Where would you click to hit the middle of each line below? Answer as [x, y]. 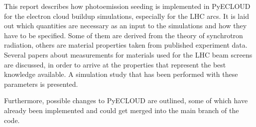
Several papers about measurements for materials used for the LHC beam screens [128, 54]
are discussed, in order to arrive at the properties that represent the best [115, 64]
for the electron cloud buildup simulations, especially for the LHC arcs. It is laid [127, 16]
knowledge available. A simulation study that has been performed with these [121, 74]
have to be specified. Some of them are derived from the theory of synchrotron [124, 35]
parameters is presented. [41, 84]
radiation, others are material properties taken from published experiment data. [126, 45]
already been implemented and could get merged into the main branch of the [122, 110]
